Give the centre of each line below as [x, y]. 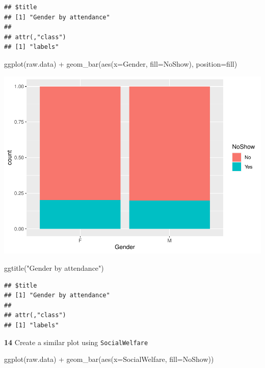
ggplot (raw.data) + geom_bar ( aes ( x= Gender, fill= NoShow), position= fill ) [121, 63]
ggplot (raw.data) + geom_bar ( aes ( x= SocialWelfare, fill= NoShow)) [109, 359]
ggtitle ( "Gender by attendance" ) [54, 268]
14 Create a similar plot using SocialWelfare [76, 342]
